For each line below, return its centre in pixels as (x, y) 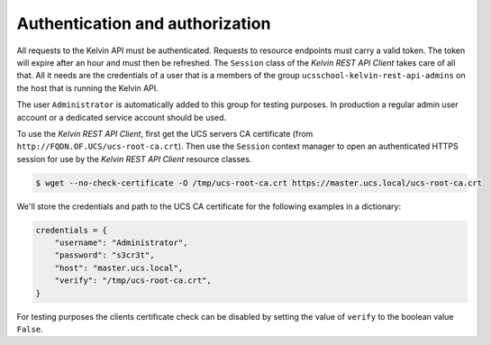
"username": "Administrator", (121, 243)
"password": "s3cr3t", (105, 255)
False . (30, 329)
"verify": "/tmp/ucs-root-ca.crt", (133, 281)
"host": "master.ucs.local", (119, 268)
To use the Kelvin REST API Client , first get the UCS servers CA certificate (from (165, 133)
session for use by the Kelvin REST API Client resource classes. (134, 159)
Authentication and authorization (144, 23)
